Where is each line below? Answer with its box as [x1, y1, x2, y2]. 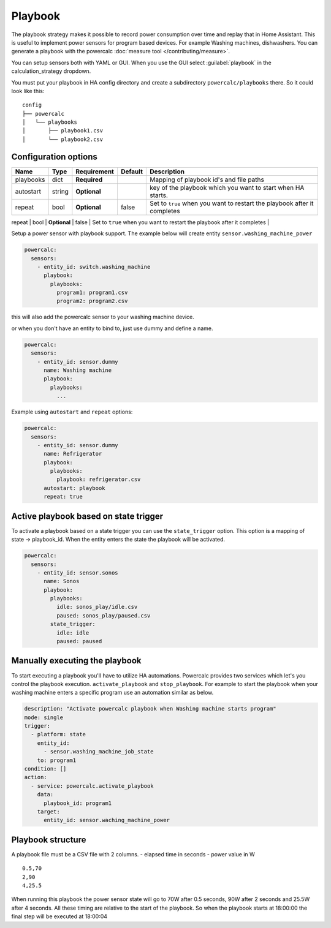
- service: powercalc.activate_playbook [31, 782, 154, 790]
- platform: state [31, 731, 86, 738]
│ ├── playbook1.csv [22, 127, 104, 134]
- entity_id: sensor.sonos [37, 569, 119, 576]
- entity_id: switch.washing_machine [37, 263, 151, 270]
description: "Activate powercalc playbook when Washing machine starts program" [24, 705, 277, 712]
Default [120, 167, 143, 176]
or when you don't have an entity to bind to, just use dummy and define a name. [11, 325, 213, 332]
